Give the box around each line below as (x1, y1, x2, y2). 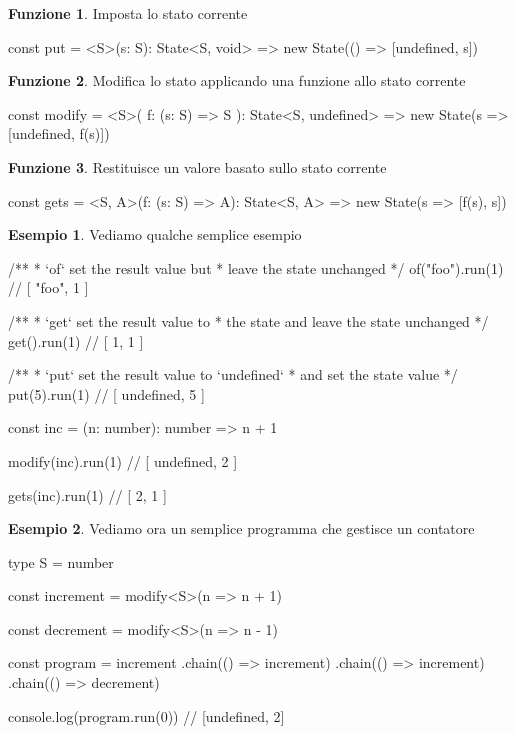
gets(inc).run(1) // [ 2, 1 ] (8, 484, 167, 505)
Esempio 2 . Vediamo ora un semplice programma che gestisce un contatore (8, 518, 475, 539)
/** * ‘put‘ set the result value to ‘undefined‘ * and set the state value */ (8, 364, 458, 385)
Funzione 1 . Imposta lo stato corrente (8, 3, 248, 23)
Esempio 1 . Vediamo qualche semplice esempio (8, 224, 302, 245)
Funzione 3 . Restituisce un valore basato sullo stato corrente (8, 156, 387, 177)
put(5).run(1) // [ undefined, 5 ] (8, 383, 205, 404)
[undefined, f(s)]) (8, 123, 110, 144)
